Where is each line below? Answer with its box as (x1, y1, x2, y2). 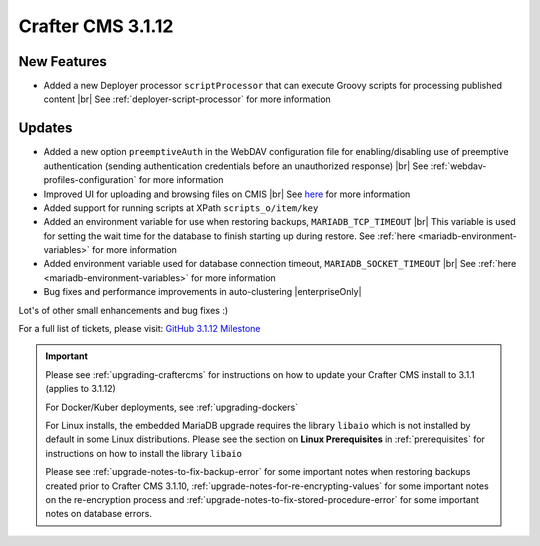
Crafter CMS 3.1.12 (18, 15, 174, 37)
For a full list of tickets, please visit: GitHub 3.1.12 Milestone (18, 323, 261, 335)
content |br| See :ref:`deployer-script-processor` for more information (43, 93, 332, 105)
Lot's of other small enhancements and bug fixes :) (18, 304, 229, 316)
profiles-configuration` (43, 174, 137, 186)
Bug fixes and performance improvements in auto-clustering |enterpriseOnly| (43, 286, 362, 298)
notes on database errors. (45, 508, 152, 520)
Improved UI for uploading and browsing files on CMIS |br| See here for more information (43, 188, 411, 200)
